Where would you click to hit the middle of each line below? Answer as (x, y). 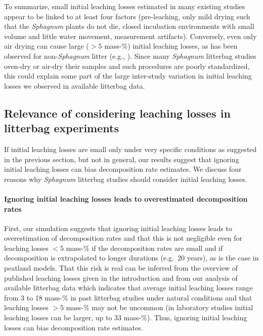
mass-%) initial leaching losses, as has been (171, 46)
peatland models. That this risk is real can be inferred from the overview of (121, 268)
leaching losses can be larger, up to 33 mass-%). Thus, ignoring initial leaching (126, 318)
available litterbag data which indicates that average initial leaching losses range (128, 288)
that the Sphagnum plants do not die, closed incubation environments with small (129, 26)
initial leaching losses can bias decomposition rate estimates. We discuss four (123, 169)
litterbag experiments (61, 128)
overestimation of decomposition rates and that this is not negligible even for (123, 238)
